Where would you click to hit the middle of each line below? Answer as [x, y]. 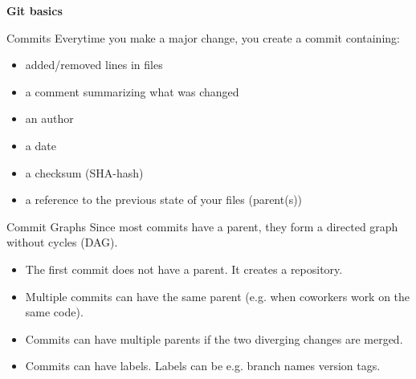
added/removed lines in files [94, 65]
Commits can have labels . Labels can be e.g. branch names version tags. [203, 366]
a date [41, 145]
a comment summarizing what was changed [132, 91]
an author [49, 118]
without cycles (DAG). [62, 242]
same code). [54, 312]
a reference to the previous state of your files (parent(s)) [164, 200]
